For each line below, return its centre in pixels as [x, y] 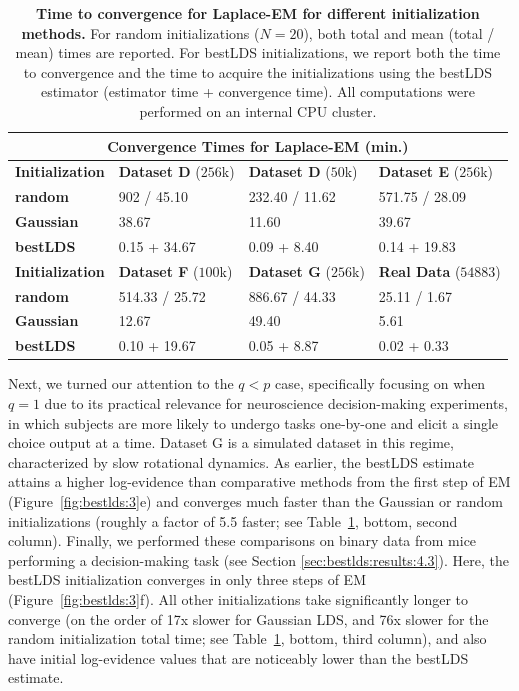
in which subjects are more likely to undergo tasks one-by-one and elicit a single [253, 422]
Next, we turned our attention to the [121, 383]
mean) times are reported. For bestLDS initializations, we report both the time [258, 52]
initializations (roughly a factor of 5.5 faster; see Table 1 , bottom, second [233, 520]
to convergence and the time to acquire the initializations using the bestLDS [257, 71]
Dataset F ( [158, 270]
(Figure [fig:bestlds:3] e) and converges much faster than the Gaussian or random [255, 500]
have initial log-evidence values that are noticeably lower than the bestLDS [238, 657]
